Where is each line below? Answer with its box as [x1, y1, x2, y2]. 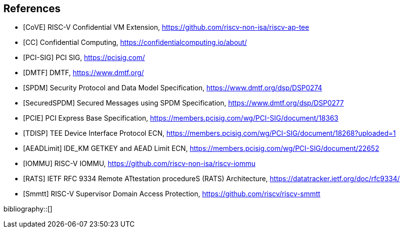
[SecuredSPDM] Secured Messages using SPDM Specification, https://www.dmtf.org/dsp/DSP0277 [23, 99, 344, 107]
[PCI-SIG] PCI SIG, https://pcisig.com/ [23, 53, 145, 62]
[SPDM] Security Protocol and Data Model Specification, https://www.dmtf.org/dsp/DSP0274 [23, 84, 322, 92]
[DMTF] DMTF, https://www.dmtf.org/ [23, 68, 144, 77]
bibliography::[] [3, 205, 53, 213]
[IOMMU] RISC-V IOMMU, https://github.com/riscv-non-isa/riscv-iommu [23, 159, 256, 168]
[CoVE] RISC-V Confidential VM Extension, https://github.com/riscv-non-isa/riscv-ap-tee [23, 23, 309, 32]
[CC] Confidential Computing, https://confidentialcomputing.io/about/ [23, 38, 247, 47]
